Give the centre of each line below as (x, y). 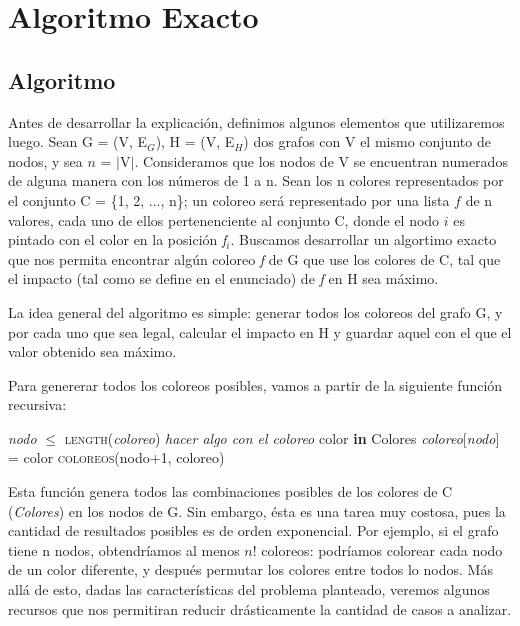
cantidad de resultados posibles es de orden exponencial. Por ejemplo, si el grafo (253, 530)
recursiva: (37, 404)
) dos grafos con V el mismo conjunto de (367, 141)
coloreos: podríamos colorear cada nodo (382, 549)
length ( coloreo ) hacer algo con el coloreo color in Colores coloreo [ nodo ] (282, 437)
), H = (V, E (195, 141)
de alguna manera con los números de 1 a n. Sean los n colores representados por (256, 180)
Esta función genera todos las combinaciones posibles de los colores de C (230, 491)
